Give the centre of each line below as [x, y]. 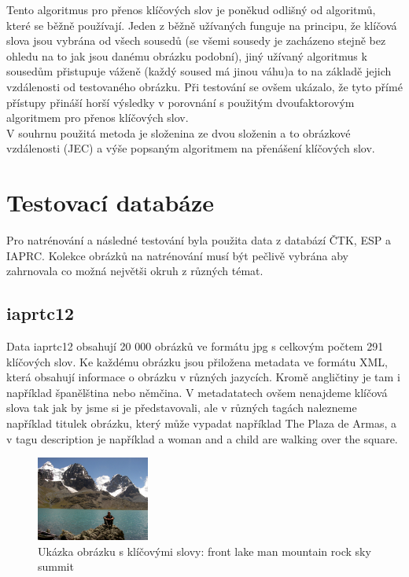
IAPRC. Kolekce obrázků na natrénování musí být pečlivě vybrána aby [177, 255]
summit [56, 566]
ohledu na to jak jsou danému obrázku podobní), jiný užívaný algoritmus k [187, 55]
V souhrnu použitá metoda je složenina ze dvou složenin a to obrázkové [179, 132]
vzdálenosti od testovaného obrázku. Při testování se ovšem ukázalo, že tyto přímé [204, 86]
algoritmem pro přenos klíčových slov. [98, 118]
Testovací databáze [111, 202]
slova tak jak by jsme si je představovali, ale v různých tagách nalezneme [182, 408]
